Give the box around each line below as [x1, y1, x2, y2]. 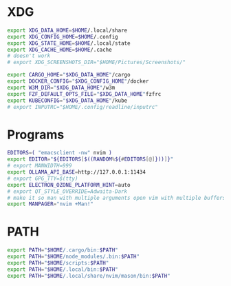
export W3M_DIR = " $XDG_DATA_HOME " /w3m [7, 84, 115, 91]
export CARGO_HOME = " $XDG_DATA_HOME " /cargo [7, 72, 131, 79]
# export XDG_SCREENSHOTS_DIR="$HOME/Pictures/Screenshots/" [7, 59, 186, 66]
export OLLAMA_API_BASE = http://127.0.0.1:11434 [7, 169, 146, 176]
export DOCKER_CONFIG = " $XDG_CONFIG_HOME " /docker [7, 78, 149, 85]
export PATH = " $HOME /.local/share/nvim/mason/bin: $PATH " [7, 272, 170, 279]
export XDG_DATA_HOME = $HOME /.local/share [7, 27, 128, 34]
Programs [7, 127, 65, 142]
